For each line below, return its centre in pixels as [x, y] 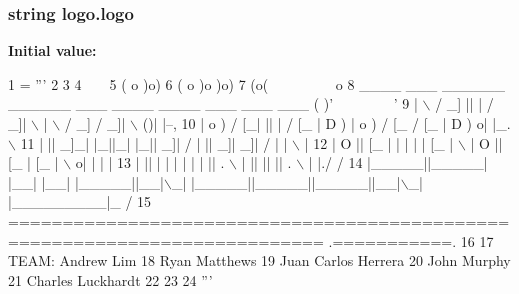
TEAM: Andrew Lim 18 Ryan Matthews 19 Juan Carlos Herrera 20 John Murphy [259, 260]
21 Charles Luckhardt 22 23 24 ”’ [110, 279]
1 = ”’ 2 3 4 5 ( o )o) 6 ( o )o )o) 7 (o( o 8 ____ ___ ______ [257, 83]
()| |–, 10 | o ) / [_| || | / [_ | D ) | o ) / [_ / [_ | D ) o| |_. [326, 123]
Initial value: [52, 50]
